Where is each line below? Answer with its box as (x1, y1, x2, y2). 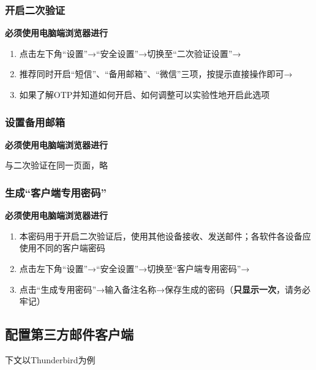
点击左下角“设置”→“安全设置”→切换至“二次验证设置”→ (19, 47, 241, 59)
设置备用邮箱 (5, 114, 66, 129)
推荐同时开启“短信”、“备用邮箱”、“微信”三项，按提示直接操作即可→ (19, 67, 293, 80)
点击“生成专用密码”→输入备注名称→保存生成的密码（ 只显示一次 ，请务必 (19, 282, 311, 295)
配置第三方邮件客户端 (5, 325, 134, 344)
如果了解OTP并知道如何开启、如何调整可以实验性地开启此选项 (19, 88, 270, 100)
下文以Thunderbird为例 (5, 353, 96, 366)
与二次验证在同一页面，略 (5, 159, 108, 172)
